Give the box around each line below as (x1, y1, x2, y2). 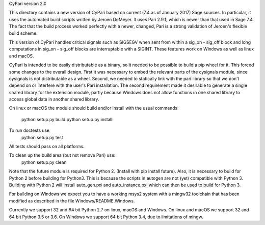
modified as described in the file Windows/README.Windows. (9, 198, 135, 203)
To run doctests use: (9, 127, 51, 133)
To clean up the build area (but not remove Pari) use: (9, 152, 116, 158)
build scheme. (9, 30, 38, 36)
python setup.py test (21, 134, 63, 140)
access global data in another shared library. (9, 96, 99, 102)
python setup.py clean (21, 159, 67, 165)
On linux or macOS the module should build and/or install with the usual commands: (9, 105, 179, 111)
